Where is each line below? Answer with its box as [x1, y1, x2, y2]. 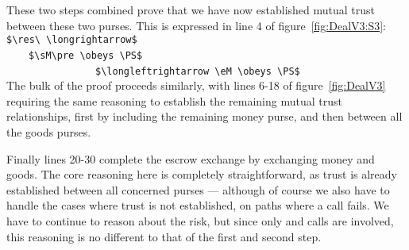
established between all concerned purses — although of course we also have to [6, 181, 390, 198]
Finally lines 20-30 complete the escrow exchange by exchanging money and [6, 150, 375, 167]
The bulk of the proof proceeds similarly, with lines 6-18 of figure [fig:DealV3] [6, 77, 386, 94]
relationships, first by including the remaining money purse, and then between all [6, 108, 403, 125]
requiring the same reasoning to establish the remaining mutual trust [6, 92, 342, 109]
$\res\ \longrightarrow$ [6, 34, 137, 46]
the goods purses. [6, 123, 91, 140]
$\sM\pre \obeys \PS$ [29, 49, 143, 61]
